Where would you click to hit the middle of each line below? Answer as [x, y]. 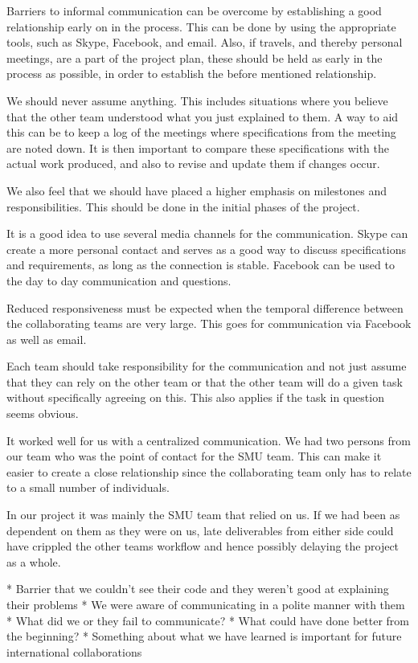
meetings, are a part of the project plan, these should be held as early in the [195, 57]
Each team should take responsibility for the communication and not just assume [207, 366]
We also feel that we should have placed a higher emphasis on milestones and [197, 190]
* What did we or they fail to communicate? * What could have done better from [208, 620]
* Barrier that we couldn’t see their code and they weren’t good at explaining [198, 589]
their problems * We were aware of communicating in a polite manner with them [206, 604]
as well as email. [47, 339]
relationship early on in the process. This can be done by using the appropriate [201, 26]
